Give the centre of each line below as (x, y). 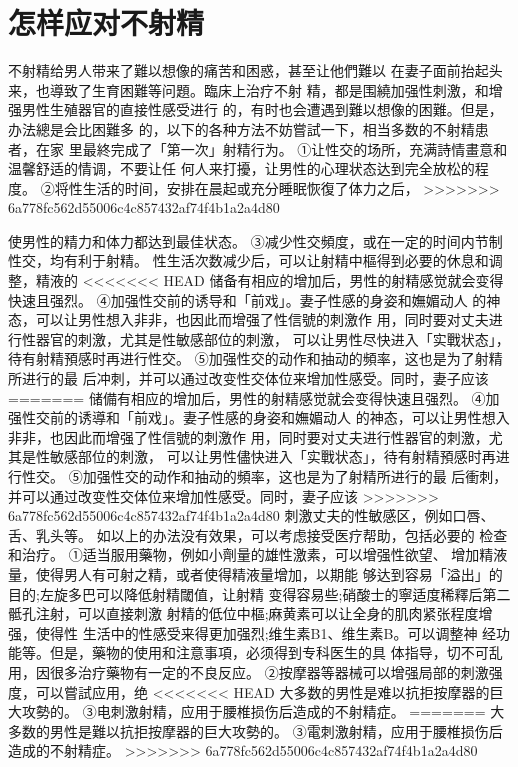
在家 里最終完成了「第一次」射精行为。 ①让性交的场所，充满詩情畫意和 (271, 148)
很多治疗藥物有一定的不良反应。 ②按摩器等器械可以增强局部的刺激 (269, 671)
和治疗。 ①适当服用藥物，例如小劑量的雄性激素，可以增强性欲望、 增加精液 (258, 554)
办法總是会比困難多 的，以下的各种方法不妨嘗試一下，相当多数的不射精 (241, 128)
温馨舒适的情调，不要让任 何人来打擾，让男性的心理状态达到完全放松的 (241, 168)
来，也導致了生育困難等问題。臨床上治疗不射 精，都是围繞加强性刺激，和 (248, 89)
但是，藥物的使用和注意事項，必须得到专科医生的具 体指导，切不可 (269, 652)
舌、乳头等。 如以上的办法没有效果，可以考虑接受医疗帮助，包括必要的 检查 (258, 534)
